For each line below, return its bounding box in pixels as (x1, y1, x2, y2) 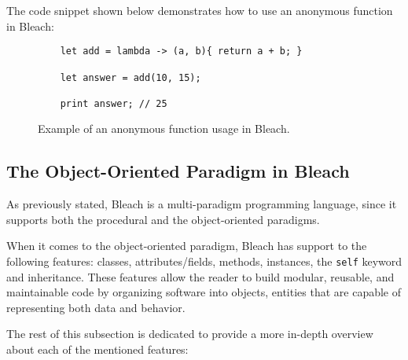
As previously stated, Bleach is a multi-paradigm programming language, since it (6, 196, 397, 212)
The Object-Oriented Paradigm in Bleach (6, 159, 350, 183)
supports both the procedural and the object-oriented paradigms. (6, 211, 320, 227)
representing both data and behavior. (6, 299, 186, 315)
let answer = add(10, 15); (60, 72, 201, 83)
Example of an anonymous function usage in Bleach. (38, 120, 290, 137)
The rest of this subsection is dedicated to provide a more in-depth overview (6, 325, 373, 342)
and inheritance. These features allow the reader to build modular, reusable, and (6, 268, 395, 285)
